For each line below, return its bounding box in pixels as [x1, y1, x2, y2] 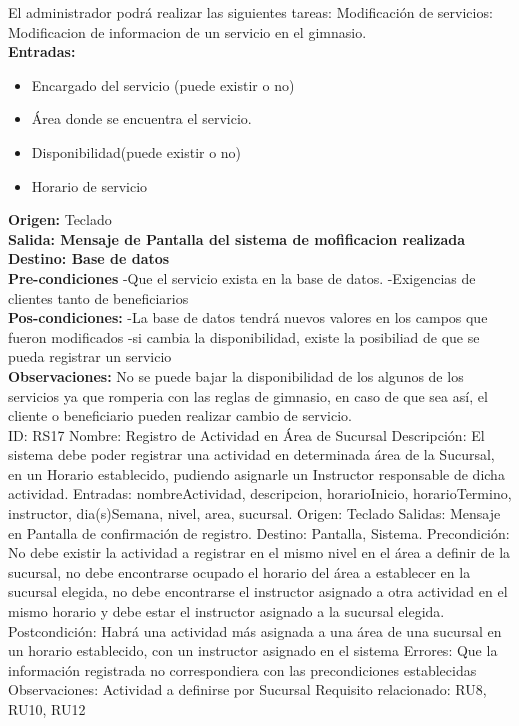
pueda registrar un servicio [8, 346, 172, 367]
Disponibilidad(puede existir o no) [31, 141, 242, 162]
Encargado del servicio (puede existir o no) [31, 74, 295, 95]
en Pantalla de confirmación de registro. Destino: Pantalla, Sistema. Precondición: [8, 522, 510, 543]
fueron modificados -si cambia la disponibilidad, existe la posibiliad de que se [8, 326, 480, 347]
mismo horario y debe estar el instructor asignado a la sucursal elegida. [8, 601, 445, 622]
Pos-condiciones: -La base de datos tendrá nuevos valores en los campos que [8, 307, 488, 328]
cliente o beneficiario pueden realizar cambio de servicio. [8, 405, 352, 426]
